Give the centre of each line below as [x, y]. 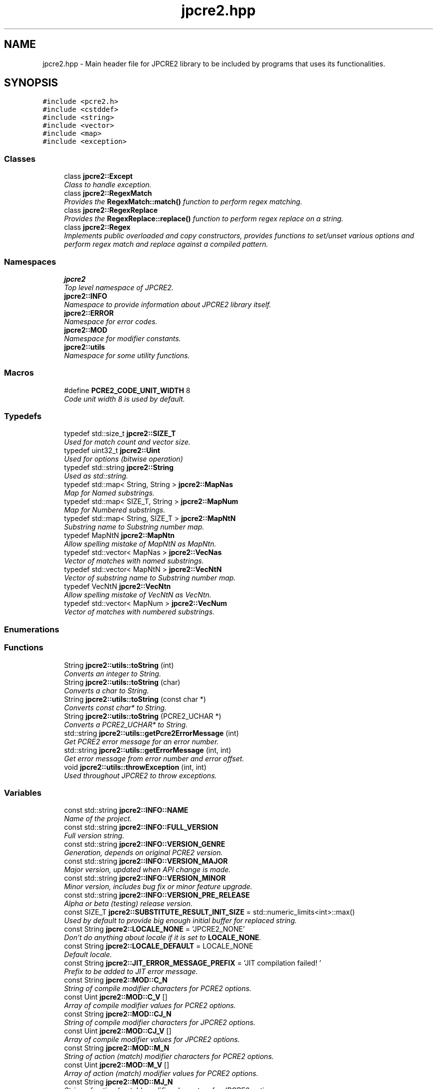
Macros [19, 373]
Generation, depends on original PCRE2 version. [143, 853]
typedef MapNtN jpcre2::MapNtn [119, 536]
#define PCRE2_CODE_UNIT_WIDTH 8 [127, 390]
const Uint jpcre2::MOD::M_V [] [117, 1065]
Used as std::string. [96, 476]
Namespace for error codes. [111, 321]
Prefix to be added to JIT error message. [131, 972]
